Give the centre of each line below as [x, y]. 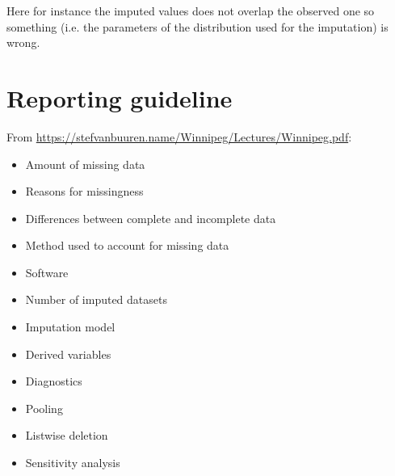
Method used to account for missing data [127, 245]
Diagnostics [54, 381]
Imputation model [70, 327]
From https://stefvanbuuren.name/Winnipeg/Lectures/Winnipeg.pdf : [179, 136]
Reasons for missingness [84, 191]
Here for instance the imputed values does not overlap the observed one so [191, 11]
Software [47, 272]
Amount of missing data [85, 164]
